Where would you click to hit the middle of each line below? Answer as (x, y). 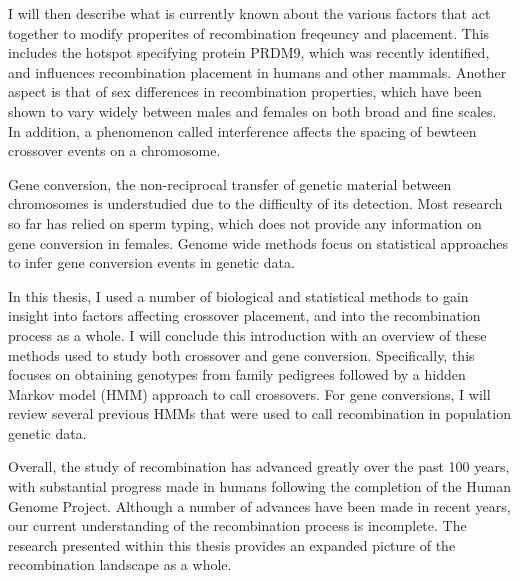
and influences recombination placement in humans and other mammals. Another (257, 71)
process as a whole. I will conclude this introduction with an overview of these (247, 334)
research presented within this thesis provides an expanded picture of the (232, 544)
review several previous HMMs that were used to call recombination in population (259, 413)
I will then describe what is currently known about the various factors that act (249, 13)
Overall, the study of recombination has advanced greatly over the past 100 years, (259, 466)
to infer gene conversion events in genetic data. (151, 262)
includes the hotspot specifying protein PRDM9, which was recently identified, (249, 52)
